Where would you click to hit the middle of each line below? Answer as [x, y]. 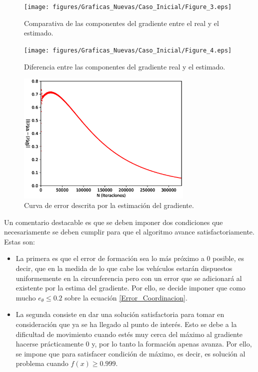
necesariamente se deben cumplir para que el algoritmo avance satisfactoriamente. [129, 232]
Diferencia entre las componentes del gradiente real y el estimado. [125, 66]
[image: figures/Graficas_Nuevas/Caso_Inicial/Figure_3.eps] [128, 7]
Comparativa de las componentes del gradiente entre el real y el [121, 23]
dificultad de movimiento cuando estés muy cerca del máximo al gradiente [129, 334]
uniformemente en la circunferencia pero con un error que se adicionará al [129, 278]
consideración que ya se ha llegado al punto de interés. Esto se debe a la [126, 324]
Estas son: [19, 241]
